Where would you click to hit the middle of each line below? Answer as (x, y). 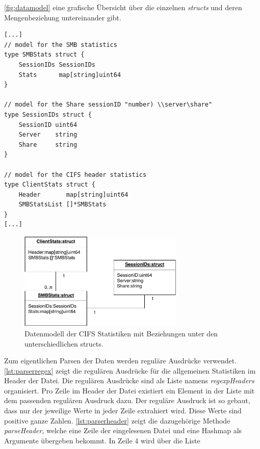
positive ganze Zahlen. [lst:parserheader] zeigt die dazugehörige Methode (117, 420)
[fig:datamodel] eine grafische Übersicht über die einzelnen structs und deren (123, 7)
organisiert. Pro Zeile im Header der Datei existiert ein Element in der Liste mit (129, 390)
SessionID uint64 (48, 125)
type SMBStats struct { (44, 55)
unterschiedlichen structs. (64, 343)
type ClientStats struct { (50, 185)
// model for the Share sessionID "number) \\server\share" (108, 105)
